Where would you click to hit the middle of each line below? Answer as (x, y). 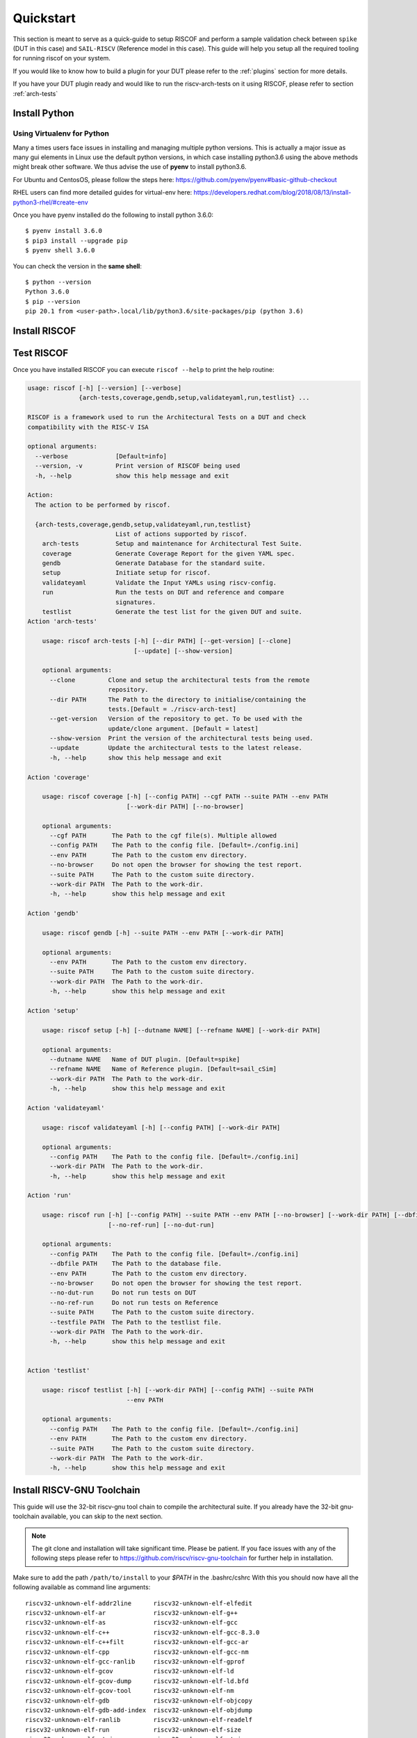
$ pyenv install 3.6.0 (64, 231)
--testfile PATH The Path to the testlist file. (136, 1322)
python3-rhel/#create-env (50, 202)
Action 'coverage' (59, 777)
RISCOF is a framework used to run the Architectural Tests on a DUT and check (167, 417)
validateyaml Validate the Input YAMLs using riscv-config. (160, 583)
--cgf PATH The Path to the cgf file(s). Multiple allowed (163, 835)
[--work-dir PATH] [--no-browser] (185, 806)
